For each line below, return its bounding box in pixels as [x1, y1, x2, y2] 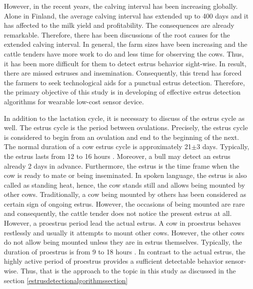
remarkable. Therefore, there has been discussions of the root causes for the [4, 29, 230, 39]
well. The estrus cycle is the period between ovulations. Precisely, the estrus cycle [4, 122, 248, 133]
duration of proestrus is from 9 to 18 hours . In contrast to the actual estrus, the [4, 246, 246, 256]
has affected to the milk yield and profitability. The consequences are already [4, 20, 234, 30]
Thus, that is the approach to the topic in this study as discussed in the [21, 266, 236, 276]
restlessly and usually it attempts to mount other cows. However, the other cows [4, 227, 245, 237]
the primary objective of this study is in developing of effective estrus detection [4, 87, 241, 97]
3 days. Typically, [196, 141, 250, 152]
